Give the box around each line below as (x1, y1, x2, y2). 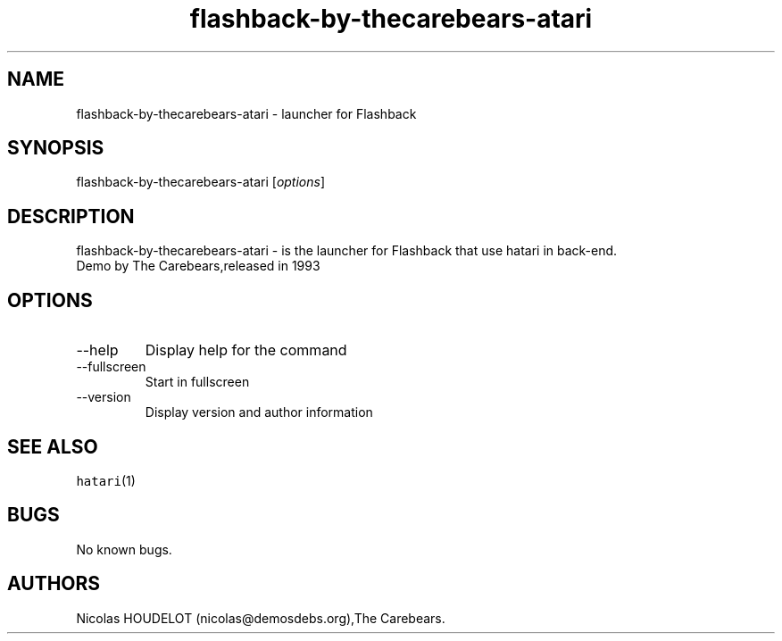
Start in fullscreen (145, 374, 250, 390)
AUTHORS (7, 572, 101, 595)
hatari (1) (76, 472, 136, 488)
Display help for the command (145, 341, 347, 360)
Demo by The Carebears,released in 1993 (76, 258, 320, 274)
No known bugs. (76, 541, 172, 557)
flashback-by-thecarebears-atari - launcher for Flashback (76, 105, 417, 121)
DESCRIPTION (7, 204, 135, 228)
